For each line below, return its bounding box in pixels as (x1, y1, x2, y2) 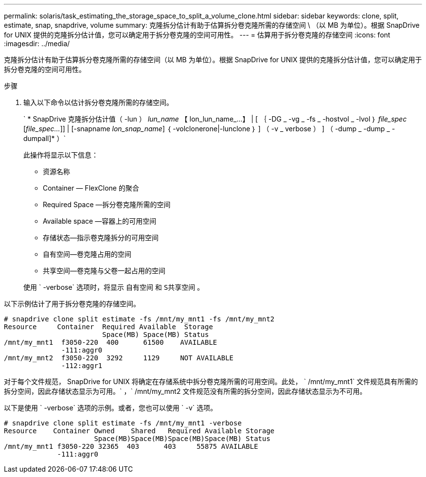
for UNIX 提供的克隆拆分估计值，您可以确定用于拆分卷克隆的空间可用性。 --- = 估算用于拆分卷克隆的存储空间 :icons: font (4, 31, 390, 39)
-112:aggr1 (61, 362, 103, 370)
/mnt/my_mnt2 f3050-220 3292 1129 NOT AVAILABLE (4, 354, 234, 362)
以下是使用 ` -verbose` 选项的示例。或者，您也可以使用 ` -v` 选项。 (4, 404, 217, 412)
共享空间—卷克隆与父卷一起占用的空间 (43, 266, 165, 275)
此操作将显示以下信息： (23, 151, 98, 159)
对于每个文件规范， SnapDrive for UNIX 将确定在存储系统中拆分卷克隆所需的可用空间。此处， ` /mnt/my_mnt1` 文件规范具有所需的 (4, 377, 418, 386)
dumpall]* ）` (23, 134, 66, 142)
